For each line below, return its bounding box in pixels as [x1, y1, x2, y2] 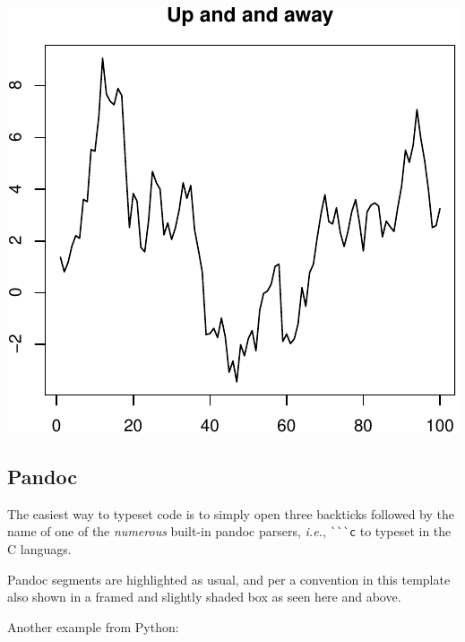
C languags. [7, 540, 72, 559]
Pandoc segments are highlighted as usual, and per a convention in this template [7, 569, 451, 588]
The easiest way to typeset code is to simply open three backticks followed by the [7, 504, 454, 523]
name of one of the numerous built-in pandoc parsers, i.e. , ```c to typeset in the [7, 522, 452, 541]
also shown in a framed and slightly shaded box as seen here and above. [7, 587, 401, 606]
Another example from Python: [7, 617, 179, 636]
